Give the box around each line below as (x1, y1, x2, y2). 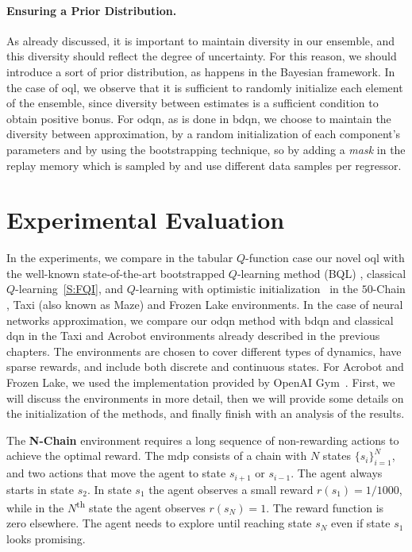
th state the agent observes (76, 497, 206, 515)
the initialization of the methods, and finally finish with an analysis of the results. (6, 405, 405, 422)
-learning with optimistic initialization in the (135, 280, 358, 297)
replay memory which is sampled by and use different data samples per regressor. (6, 156, 402, 173)
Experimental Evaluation (6, 203, 285, 236)
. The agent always (291, 465, 383, 481)
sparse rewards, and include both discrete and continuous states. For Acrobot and (6, 358, 404, 375)
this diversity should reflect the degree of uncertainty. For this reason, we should (6, 48, 397, 64)
